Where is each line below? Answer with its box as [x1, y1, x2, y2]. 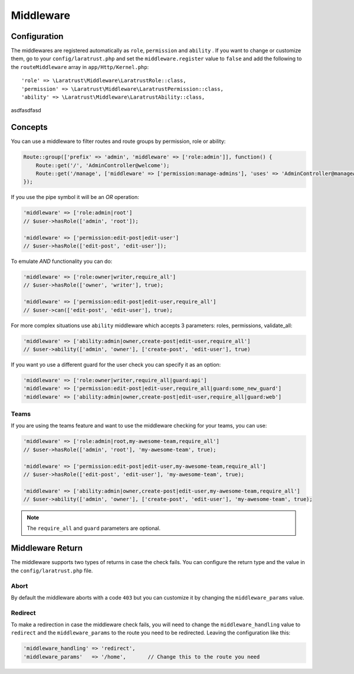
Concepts [11, 122, 48, 132]
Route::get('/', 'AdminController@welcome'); [35, 162, 170, 168]
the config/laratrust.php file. [11, 567, 93, 574]
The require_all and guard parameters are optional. [27, 525, 161, 532]
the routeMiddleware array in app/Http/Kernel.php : [11, 63, 149, 70]
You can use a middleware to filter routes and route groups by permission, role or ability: [11, 138, 226, 145]
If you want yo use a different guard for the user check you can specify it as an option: [11, 361, 221, 368]
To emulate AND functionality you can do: [11, 258, 113, 265]
